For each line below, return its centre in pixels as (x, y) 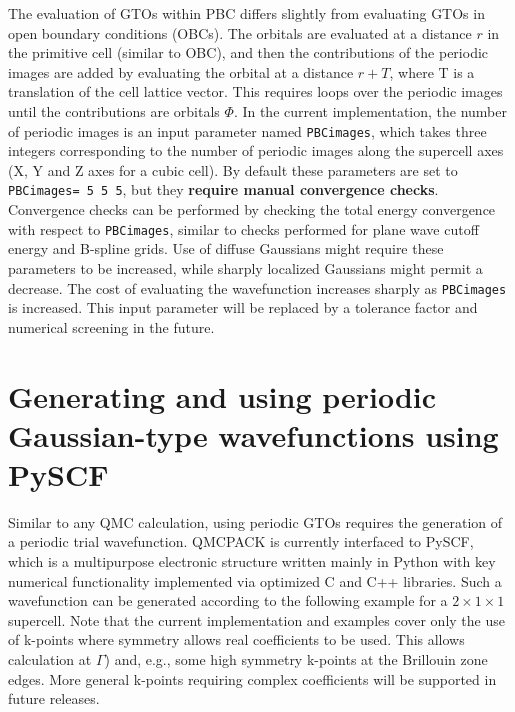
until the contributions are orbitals (114, 110)
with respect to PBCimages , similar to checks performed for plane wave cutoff (243, 228)
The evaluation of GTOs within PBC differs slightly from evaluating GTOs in (246, 13)
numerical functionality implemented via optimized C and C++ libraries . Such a (255, 580)
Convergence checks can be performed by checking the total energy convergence (252, 209)
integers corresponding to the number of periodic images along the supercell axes (256, 150)
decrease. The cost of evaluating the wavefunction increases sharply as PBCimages (257, 287)
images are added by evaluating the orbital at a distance (181, 71)
